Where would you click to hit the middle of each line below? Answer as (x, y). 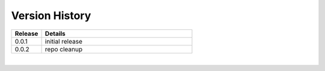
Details (55, 33)
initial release (63, 41)
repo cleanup (64, 49)
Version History (51, 16)
